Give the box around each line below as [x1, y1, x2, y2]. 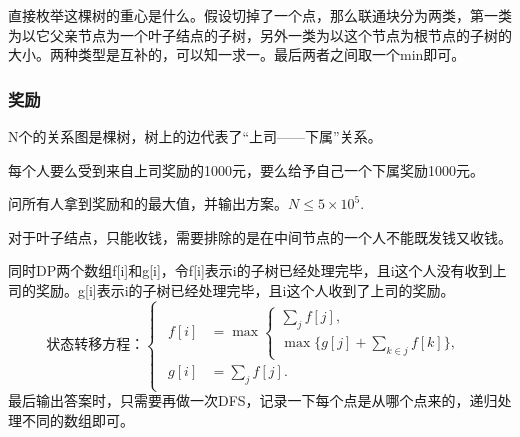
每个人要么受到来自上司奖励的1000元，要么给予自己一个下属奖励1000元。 [8, 159, 484, 180]
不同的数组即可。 [21, 409, 134, 430]
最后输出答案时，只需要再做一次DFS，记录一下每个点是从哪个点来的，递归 [8, 390, 498, 411]
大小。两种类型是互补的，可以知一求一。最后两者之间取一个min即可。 [8, 44, 466, 65]
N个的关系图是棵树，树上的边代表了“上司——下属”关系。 [8, 126, 382, 146]
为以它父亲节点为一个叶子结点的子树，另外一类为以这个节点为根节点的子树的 [8, 24, 512, 45]
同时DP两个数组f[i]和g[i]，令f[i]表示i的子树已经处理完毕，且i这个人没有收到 [8, 260, 493, 281]
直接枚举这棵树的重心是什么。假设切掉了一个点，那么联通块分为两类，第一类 [8, 5, 512, 25]
